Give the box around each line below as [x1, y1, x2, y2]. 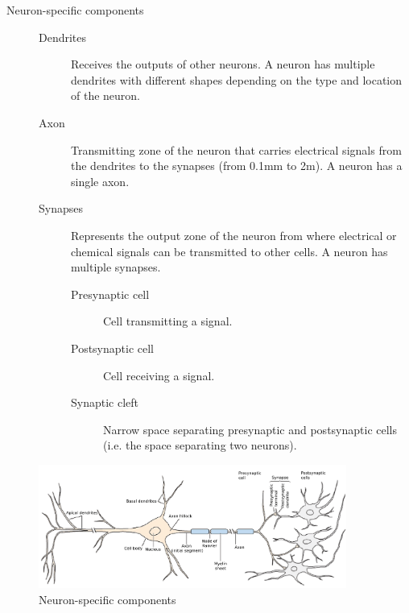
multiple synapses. [71, 259, 161, 275]
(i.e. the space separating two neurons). [103, 437, 297, 454]
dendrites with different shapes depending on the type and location [71, 71, 403, 88]
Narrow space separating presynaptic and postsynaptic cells [103, 420, 398, 437]
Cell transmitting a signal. [103, 313, 233, 329]
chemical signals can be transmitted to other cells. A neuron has [71, 242, 388, 259]
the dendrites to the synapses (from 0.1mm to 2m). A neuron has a [71, 157, 403, 174]
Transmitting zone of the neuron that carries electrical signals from [71, 141, 402, 158]
